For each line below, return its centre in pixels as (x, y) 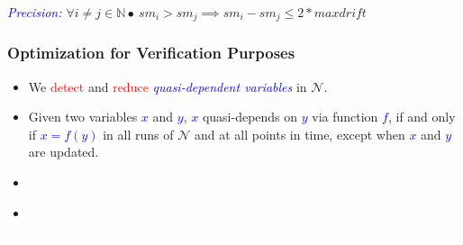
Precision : (35, 12)
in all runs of (138, 134)
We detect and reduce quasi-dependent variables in (168, 86)
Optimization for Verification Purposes (151, 53)
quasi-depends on (250, 117)
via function (345, 117)
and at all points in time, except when (300, 134)
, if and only (422, 117)
